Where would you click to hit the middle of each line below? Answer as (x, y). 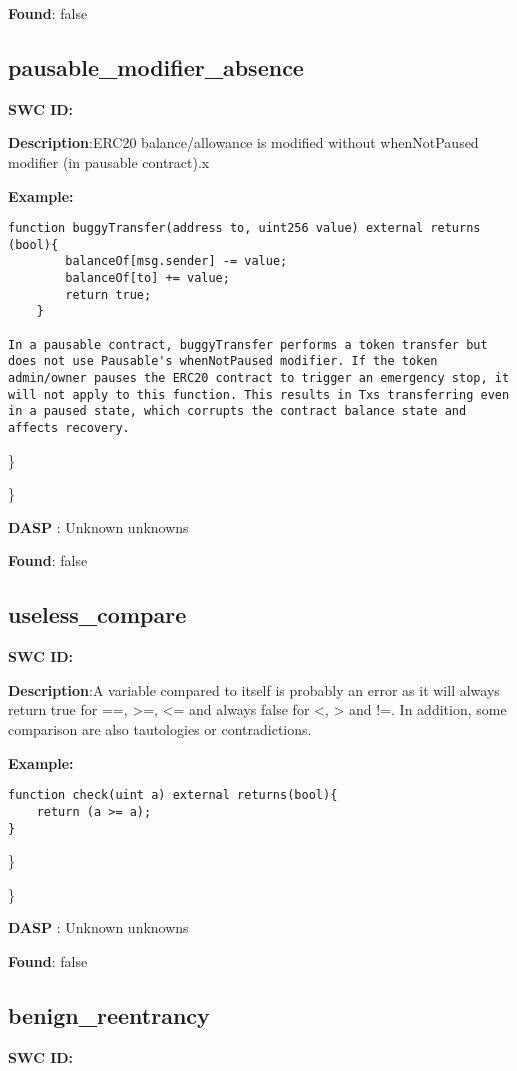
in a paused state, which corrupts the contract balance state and (237, 411)
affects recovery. (69, 428)
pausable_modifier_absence (156, 66)
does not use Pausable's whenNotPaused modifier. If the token (223, 361)
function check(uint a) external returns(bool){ (173, 795)
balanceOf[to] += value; (147, 278)
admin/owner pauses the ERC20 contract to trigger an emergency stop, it (259, 378)
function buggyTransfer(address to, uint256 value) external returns (244, 228)
